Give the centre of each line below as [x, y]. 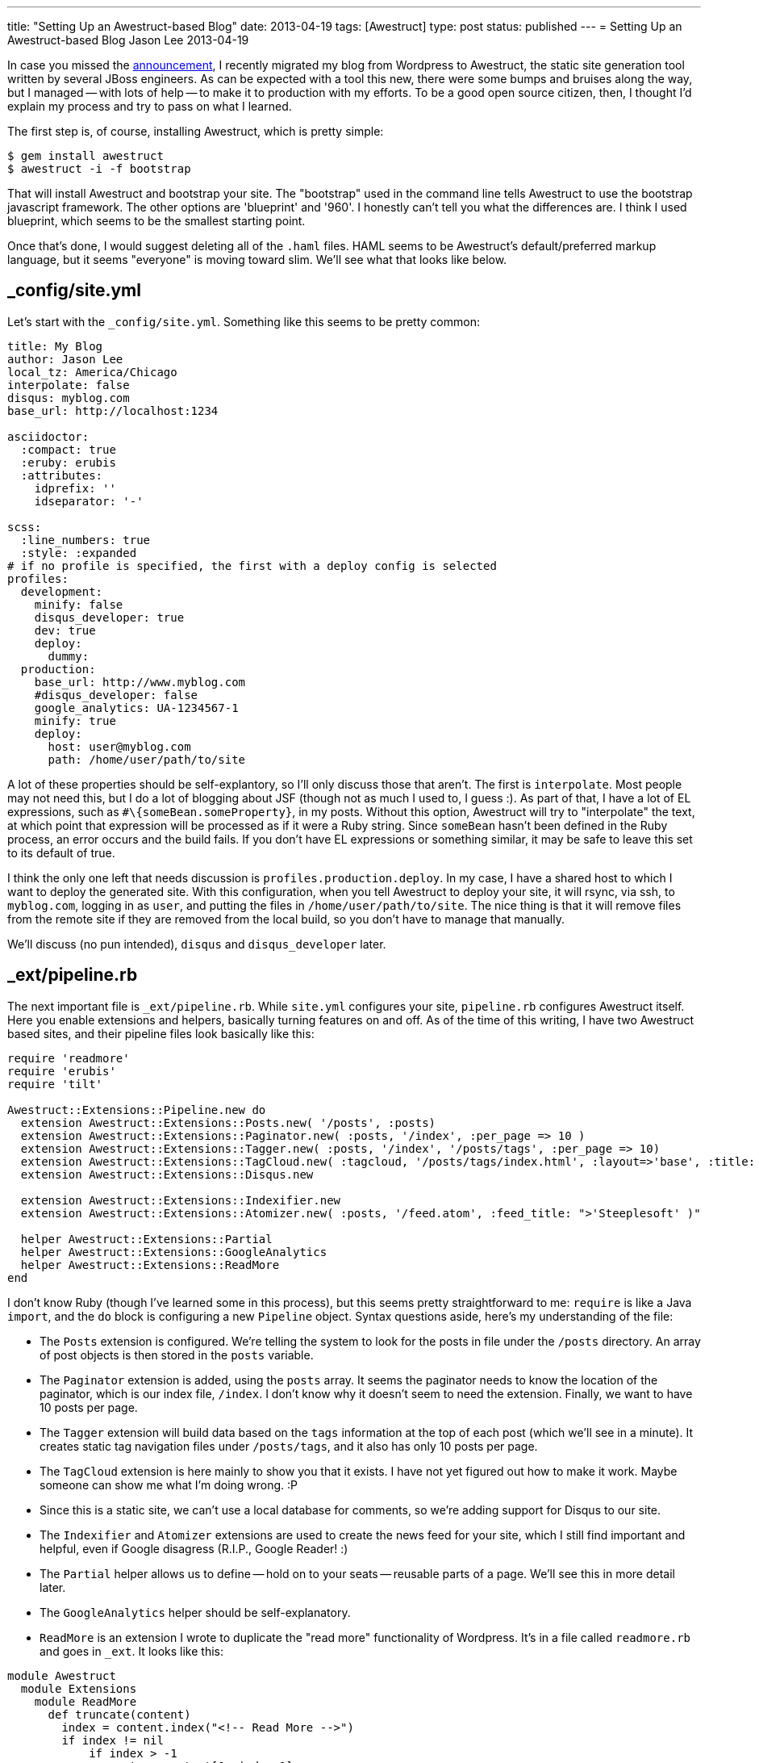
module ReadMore [85, 1701]
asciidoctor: [48, 436]
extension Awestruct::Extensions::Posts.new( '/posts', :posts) [228, 1122]
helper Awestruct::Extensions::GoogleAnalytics [174, 1252]
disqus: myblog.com [69, 398]
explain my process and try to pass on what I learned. [150, 106]
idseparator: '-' [89, 501]
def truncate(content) [119, 1714]
